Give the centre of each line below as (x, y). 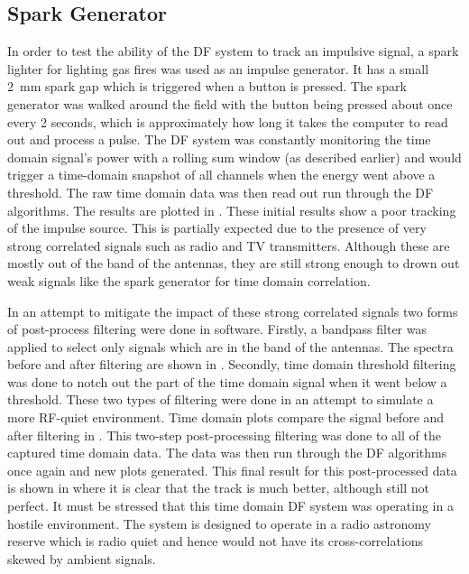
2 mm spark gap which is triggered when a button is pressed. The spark (207, 86)
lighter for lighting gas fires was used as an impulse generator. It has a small (218, 68)
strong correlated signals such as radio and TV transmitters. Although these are (229, 245)
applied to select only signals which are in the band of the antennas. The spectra (230, 346)
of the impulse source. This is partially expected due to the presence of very (217, 228)
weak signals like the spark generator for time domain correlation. (189, 280)
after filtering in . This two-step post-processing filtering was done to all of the (224, 435)
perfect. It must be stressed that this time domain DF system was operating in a (230, 506)
